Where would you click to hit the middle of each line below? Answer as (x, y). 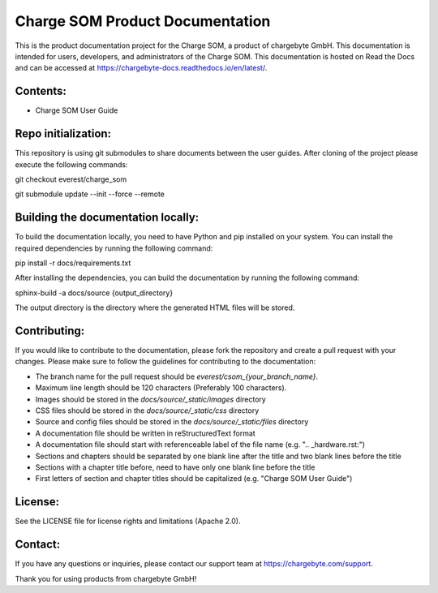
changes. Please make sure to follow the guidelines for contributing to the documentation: (165, 362)
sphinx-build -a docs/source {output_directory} (94, 293)
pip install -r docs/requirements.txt (73, 263)
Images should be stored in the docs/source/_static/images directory (151, 399)
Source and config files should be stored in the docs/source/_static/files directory (172, 422)
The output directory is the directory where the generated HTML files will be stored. (155, 307)
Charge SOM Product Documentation (143, 21)
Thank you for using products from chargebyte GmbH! (106, 578)
